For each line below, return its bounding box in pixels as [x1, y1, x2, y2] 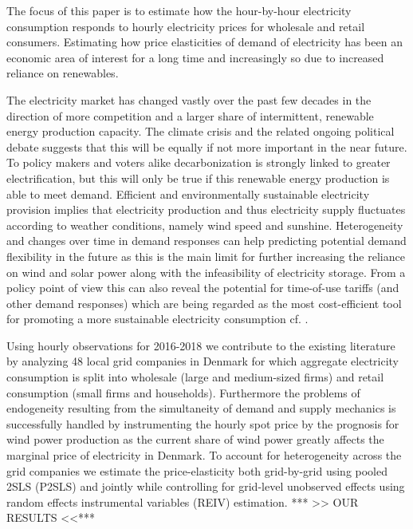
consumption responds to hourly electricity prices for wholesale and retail [6, 18, 365, 34]
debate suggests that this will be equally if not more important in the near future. [6, 138, 407, 155]
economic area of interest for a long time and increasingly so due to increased [6, 49, 384, 65]
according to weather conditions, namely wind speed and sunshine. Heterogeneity [6, 216, 403, 233]
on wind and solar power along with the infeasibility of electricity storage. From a [6, 263, 406, 280]
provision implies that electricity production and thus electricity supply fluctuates [6, 201, 406, 218]
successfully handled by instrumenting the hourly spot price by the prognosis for [6, 415, 399, 432]
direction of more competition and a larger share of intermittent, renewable [6, 107, 374, 124]
